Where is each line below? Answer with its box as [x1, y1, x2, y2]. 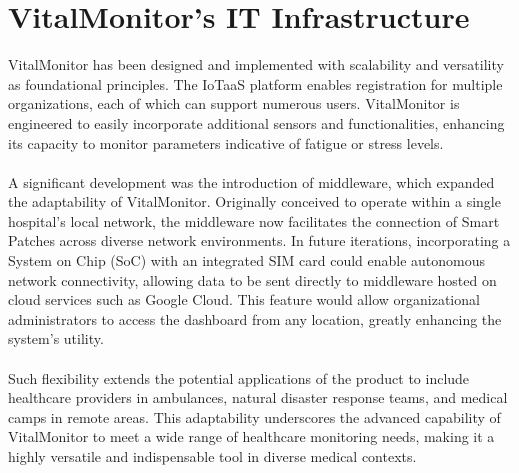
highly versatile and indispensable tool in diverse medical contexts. [8, 446, 417, 466]
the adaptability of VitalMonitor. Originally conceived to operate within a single [8, 191, 501, 212]
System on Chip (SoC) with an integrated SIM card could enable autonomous [8, 250, 486, 271]
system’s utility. [8, 328, 104, 349]
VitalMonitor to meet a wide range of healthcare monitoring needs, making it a [8, 426, 495, 447]
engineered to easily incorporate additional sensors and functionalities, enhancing [8, 112, 505, 133]
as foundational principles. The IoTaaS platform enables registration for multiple [8, 73, 503, 94]
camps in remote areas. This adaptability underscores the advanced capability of [8, 406, 501, 427]
